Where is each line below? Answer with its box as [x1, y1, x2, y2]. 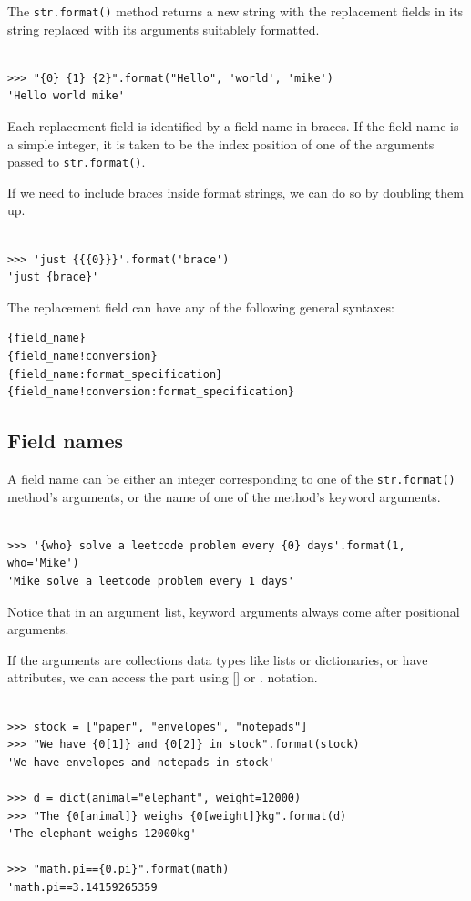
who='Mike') [7, 557, 79, 570]
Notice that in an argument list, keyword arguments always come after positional [7, 601, 460, 620]
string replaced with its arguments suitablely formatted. [7, 19, 320, 38]
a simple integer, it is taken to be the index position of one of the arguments [7, 134, 435, 153]
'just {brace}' [7, 271, 99, 284]
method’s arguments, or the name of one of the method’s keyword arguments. [7, 486, 441, 506]
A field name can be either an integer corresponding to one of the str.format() [7, 469, 456, 488]
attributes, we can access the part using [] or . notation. [7, 668, 318, 687]
